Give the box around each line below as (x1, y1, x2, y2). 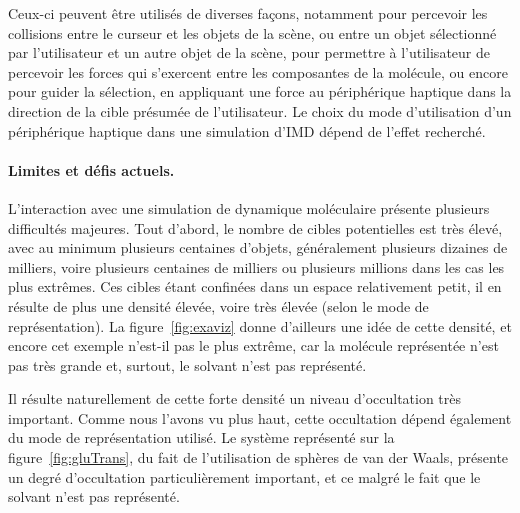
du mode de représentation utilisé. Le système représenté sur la (8, 427, 395, 448)
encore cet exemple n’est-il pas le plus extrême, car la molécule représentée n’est (8, 335, 499, 356)
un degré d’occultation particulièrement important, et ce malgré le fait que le (8, 466, 481, 487)
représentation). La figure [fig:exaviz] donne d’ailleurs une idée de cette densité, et (8, 315, 512, 336)
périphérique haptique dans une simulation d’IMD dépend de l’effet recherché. (8, 120, 486, 141)
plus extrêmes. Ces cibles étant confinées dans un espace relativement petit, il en (8, 276, 502, 297)
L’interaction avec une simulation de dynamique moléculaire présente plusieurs (8, 197, 490, 218)
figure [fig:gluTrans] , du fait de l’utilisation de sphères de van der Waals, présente (8, 447, 509, 468)
